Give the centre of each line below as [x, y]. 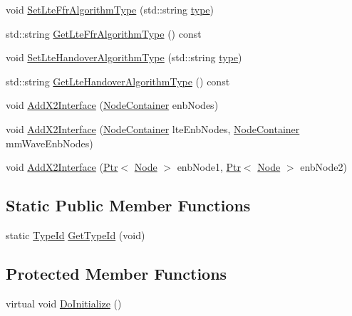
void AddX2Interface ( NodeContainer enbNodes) [112, 105]
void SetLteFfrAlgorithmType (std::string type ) [110, 9]
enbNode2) [323, 167]
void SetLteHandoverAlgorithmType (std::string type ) [124, 57]
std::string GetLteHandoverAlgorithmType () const [118, 81]
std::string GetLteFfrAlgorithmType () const [104, 33]
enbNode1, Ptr [209, 167]
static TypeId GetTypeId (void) [76, 235]
